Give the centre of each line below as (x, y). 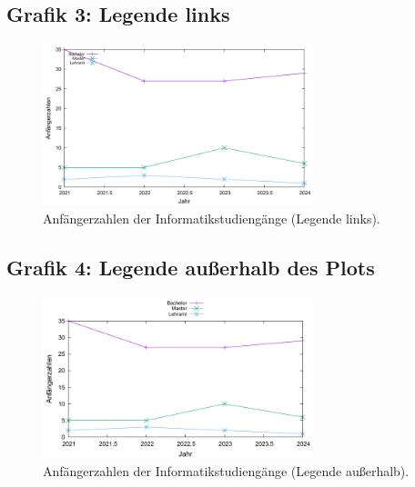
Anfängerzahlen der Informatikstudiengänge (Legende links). (212, 218)
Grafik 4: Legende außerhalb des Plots (191, 267)
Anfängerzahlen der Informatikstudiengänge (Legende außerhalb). (226, 471)
